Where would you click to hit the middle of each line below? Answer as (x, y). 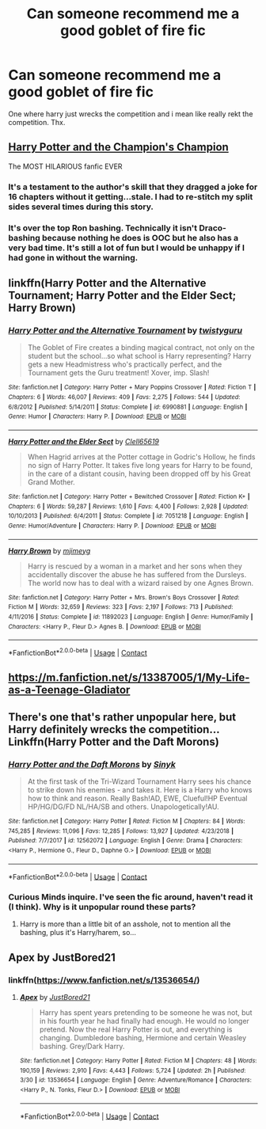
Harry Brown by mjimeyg (49, 550)
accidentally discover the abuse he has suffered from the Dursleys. (137, 574)
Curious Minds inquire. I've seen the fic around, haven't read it (131, 897)
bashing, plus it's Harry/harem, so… (78, 933)
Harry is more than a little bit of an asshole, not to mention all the (125, 924)
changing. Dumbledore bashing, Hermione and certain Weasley (143, 1038)
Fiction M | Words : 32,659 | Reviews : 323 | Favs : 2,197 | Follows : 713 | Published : (121, 607)
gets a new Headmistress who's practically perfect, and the (125, 364)
